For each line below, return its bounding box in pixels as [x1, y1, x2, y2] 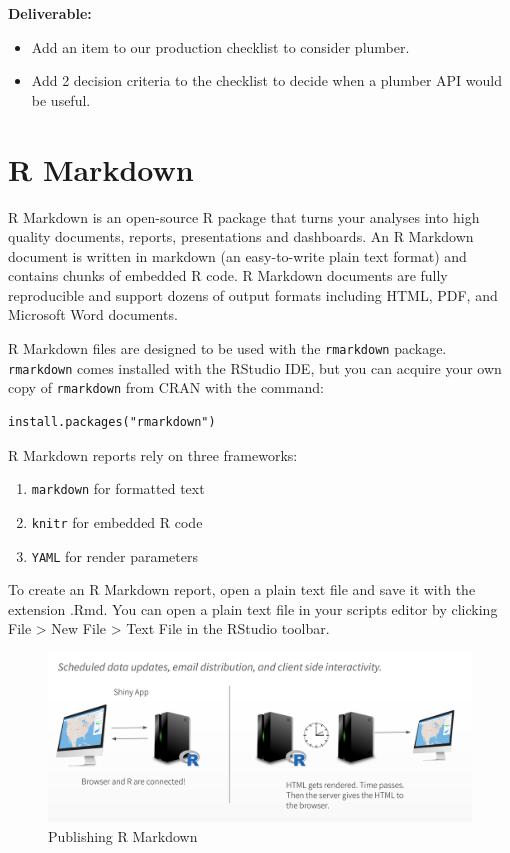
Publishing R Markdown [48, 825, 198, 846]
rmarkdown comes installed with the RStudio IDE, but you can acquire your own [8, 357, 502, 378]
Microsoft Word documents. [8, 304, 178, 325]
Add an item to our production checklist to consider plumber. [31, 36, 410, 57]
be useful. [31, 89, 91, 110]
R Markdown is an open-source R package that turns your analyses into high [8, 206, 480, 227]
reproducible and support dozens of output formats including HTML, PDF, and [8, 284, 498, 305]
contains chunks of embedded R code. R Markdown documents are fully [8, 265, 448, 286]
